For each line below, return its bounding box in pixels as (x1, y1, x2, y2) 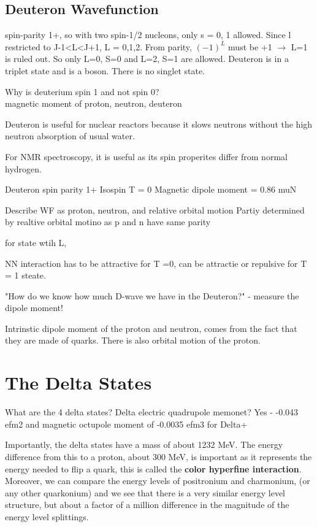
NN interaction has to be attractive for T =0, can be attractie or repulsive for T (5, 256, 307, 269)
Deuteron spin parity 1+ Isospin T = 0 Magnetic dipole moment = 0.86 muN (5, 183, 297, 196)
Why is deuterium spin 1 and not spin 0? (5, 85, 159, 98)
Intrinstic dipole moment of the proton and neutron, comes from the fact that (5, 321, 297, 334)
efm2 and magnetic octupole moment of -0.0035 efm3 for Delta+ (5, 417, 248, 430)
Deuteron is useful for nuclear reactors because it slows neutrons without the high (5, 117, 313, 130)
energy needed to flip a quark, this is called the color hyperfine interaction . (5, 462, 302, 475)
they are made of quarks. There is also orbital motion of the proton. (5, 334, 261, 347)
